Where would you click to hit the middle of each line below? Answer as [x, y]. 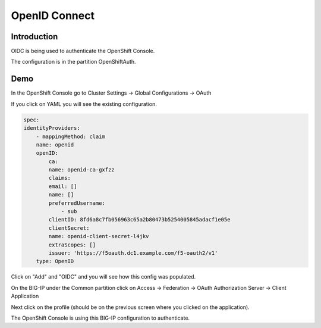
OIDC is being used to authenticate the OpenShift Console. [83, 51]
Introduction [34, 37]
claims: [60, 178]
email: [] [63, 186]
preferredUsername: [77, 203]
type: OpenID [55, 261]
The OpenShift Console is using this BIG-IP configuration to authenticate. [100, 318]
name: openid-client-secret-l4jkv [99, 236]
